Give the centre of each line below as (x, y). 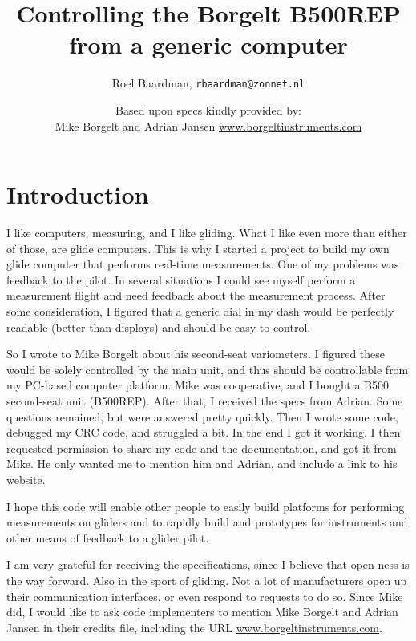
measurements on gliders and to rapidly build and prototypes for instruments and (207, 522)
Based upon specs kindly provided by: (208, 109)
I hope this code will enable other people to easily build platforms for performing (206, 506)
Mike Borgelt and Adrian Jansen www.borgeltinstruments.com (208, 125)
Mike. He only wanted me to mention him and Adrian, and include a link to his (202, 464)
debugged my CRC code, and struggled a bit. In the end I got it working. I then (204, 432)
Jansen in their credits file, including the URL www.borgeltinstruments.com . (194, 627)
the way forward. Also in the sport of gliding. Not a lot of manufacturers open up (207, 580)
